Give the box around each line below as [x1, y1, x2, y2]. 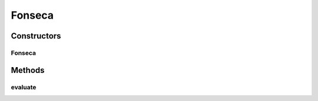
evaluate [11, 83, 37, 91]
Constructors [11, 31, 61, 41]
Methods [11, 65, 45, 75]
